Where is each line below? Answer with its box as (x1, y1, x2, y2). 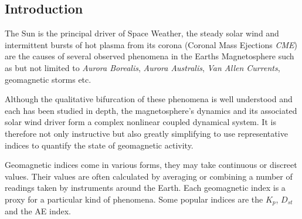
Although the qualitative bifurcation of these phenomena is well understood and (5, 93, 293, 105)
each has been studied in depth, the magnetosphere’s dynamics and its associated (5, 104, 297, 116)
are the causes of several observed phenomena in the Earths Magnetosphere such (5, 50, 294, 62)
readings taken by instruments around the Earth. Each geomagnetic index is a (5, 181, 286, 194)
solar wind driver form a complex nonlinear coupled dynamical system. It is (5, 116, 276, 128)
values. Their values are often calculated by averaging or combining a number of (5, 170, 293, 182)
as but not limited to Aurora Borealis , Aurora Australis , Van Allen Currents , (5, 61, 280, 73)
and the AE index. (5, 205, 71, 217)
